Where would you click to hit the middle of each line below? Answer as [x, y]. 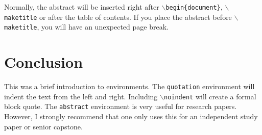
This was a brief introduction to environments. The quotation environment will [129, 86]
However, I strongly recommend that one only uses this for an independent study [131, 116]
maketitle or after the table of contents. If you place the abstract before [118, 17]
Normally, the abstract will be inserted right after [82, 7]
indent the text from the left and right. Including [81, 96]
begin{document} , [194, 7]
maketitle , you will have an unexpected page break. [86, 27]
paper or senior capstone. [43, 126]
